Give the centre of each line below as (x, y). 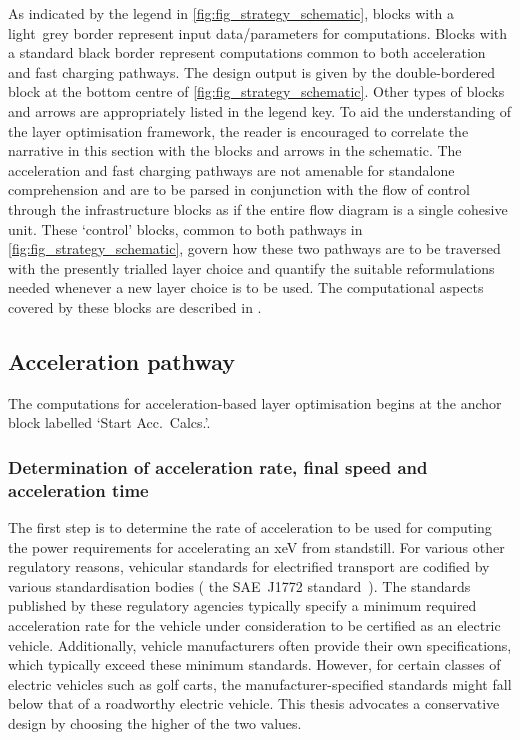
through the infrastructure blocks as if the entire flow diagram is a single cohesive (258, 208)
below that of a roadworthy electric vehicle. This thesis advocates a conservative (254, 703)
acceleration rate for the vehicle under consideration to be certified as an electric (254, 625)
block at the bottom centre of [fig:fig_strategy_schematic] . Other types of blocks (256, 91)
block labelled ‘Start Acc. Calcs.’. (109, 422)
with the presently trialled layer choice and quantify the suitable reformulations (251, 267)
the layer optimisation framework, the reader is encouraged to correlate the (238, 130)
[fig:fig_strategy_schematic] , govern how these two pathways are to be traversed (254, 248)
